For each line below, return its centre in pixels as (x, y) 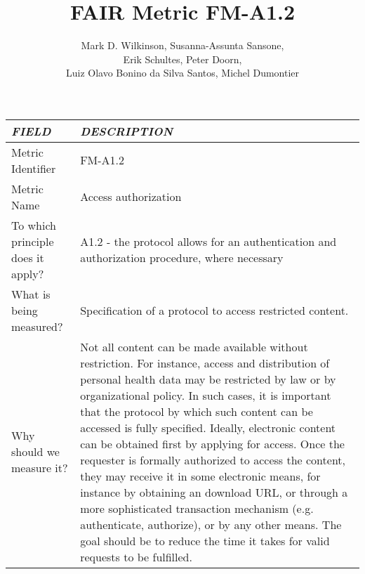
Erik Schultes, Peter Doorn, (182, 59)
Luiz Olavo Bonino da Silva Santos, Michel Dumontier (182, 73)
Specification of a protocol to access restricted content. (214, 310)
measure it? (40, 468)
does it (28, 257)
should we (35, 452)
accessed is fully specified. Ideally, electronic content (208, 427)
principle (33, 241)
